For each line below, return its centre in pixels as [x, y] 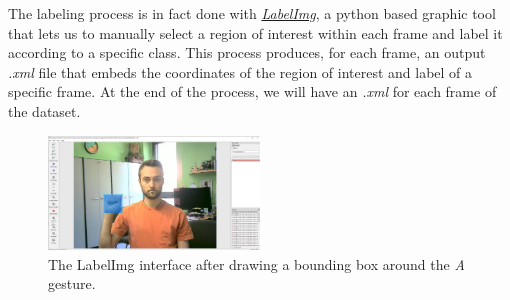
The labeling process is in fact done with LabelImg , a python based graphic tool [252, 13]
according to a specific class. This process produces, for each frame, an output [247, 52]
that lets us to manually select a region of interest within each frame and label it [255, 32]
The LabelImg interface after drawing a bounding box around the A [256, 263]
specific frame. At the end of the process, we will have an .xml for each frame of [252, 91]
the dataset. [44, 110]
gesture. [72, 283]
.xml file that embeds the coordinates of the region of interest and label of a [240, 71]
